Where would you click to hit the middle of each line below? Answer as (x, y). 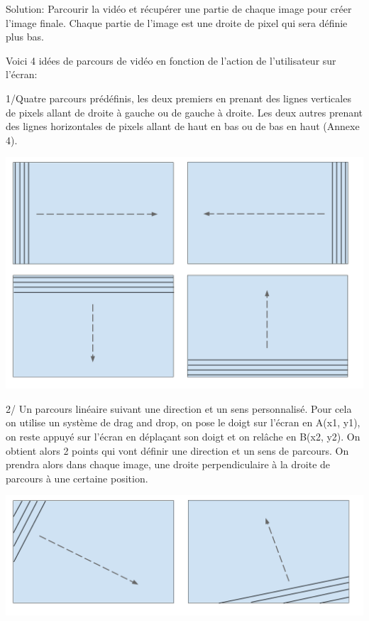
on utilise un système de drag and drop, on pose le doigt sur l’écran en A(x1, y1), (183, 422)
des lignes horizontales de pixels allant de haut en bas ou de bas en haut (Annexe (183, 126)
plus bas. (25, 37)
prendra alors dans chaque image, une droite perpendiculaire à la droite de (168, 464)
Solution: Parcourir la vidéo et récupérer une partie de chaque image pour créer (179, 9)
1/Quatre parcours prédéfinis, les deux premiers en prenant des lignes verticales (178, 98)
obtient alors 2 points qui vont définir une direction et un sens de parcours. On (177, 450)
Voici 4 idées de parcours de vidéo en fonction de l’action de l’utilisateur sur (171, 60)
